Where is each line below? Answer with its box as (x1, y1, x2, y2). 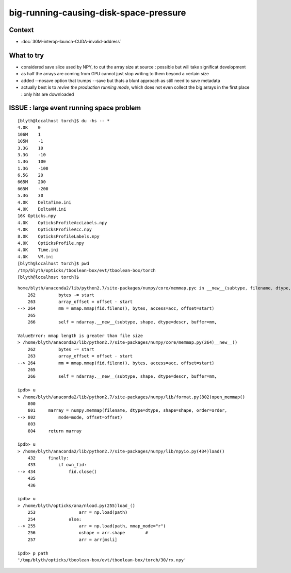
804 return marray (27, 428, 82, 434)
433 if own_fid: (27, 462, 87, 468)
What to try (9, 51, 44, 59)
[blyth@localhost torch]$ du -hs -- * (17, 118, 110, 123)
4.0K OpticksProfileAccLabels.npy (17, 220, 108, 225)
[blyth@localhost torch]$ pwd (17, 261, 90, 267)
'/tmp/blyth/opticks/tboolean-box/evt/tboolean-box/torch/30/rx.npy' (17, 557, 187, 563)
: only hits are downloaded (21, 91, 74, 97)
